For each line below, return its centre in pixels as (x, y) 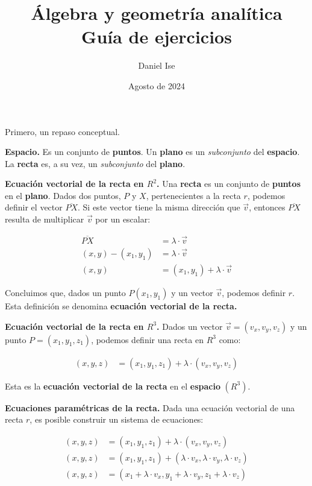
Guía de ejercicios (157, 36)
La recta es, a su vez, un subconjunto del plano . (95, 163)
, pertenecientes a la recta (193, 195)
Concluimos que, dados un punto (65, 292)
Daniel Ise (157, 65)
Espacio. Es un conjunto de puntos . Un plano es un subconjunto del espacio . (152, 152)
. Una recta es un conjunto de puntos (229, 184)
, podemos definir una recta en (147, 339)
